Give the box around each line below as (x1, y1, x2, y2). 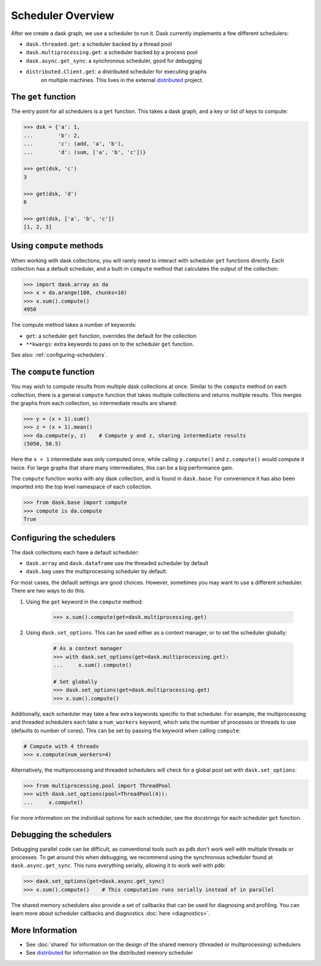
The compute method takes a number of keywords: (11, 321, 137, 329)
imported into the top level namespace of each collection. (11, 483, 152, 490)
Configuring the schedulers (11, 533, 116, 543)
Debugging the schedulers (11, 829, 112, 840)
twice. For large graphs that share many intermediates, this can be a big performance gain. (11, 464, 234, 471)
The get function (11, 92, 76, 102)
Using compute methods (11, 241, 103, 251)
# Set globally (53, 678, 97, 686)
